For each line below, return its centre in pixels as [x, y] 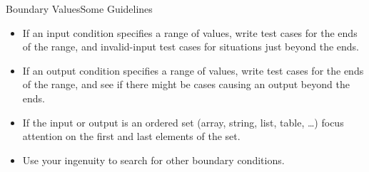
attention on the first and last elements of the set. [131, 136]
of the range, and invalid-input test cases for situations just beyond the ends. [191, 47]
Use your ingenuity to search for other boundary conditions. [153, 160]
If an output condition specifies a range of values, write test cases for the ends [193, 70]
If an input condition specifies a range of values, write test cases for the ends [190, 32]
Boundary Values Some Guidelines [79, 9]
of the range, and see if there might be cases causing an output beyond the [186, 84]
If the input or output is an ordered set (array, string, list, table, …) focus [183, 122]
